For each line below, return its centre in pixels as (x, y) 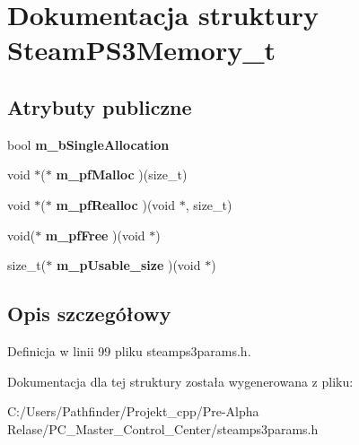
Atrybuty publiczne (100, 106)
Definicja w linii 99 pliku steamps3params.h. (129, 350)
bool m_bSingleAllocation (88, 144)
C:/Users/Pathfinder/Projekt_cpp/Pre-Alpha (133, 411)
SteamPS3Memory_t (142, 50)
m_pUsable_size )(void (128, 265)
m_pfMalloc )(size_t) (122, 175)
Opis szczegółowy (89, 314)
